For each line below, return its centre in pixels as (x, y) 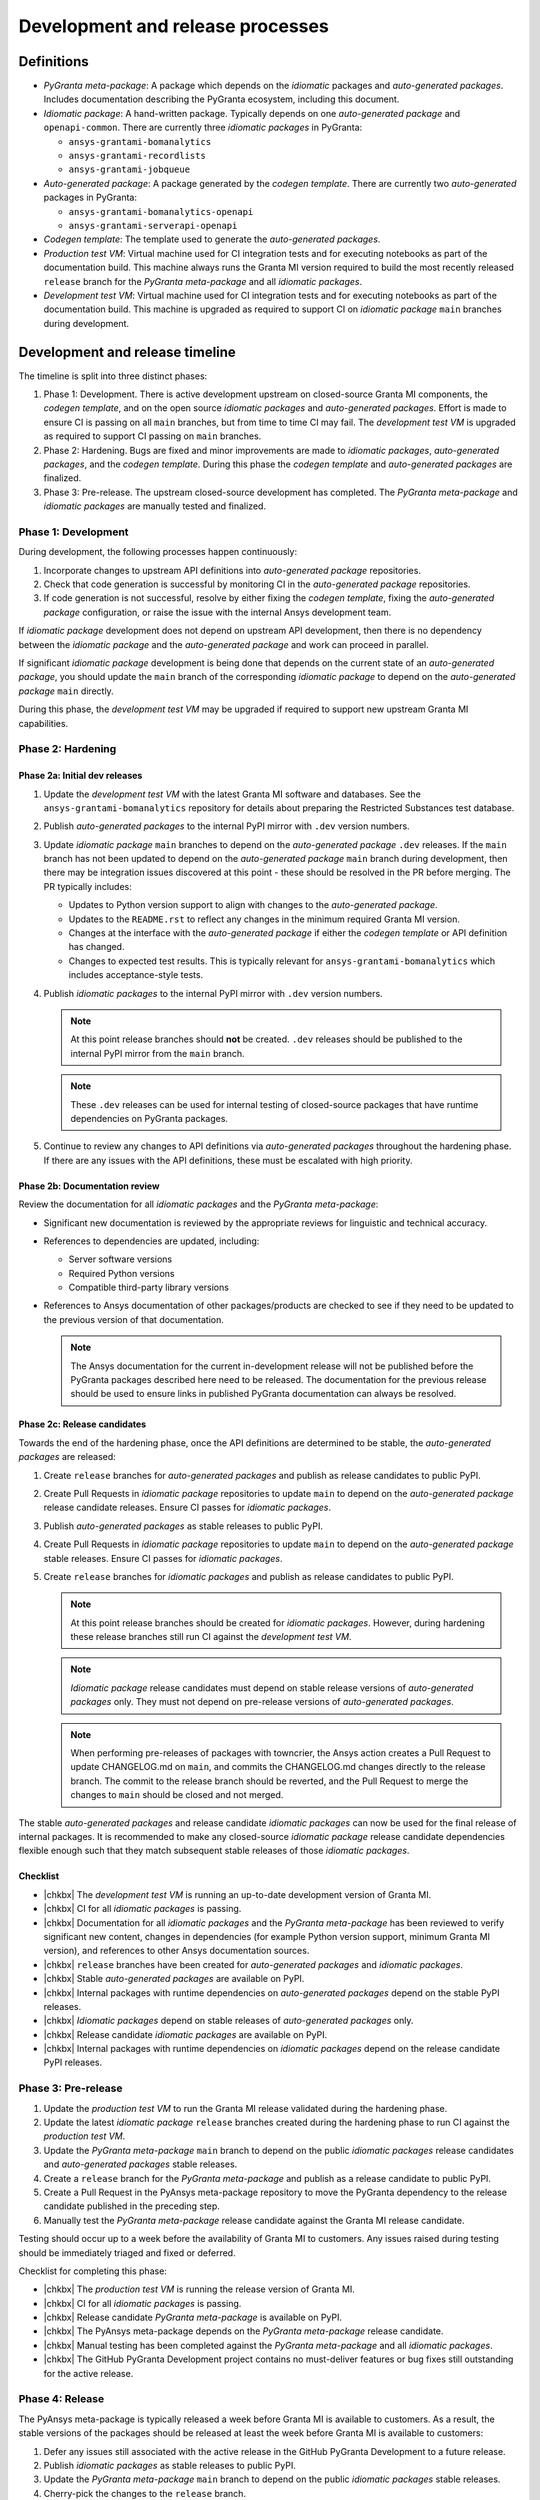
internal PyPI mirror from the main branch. (157, 1053)
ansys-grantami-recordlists (137, 156)
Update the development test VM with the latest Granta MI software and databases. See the (232, 794)
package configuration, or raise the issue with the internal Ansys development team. (217, 612)
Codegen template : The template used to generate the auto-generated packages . (212, 239)
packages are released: (67, 1457)
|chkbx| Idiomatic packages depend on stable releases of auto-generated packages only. (228, 2021)
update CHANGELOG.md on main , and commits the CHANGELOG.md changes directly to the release (278, 1767)
